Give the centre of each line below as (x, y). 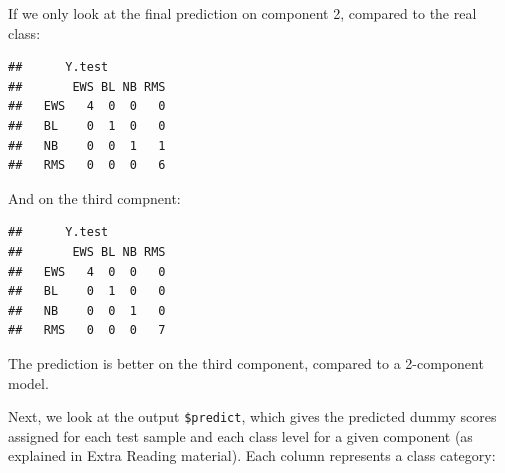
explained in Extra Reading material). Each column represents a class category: (252, 455)
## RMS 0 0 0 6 (87, 165)
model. (28, 382)
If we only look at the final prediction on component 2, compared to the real (242, 13)
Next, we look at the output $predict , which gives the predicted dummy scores (252, 416)
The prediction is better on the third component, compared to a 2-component (246, 362)
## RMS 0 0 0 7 (87, 330)
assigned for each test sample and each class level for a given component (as (240, 435)
